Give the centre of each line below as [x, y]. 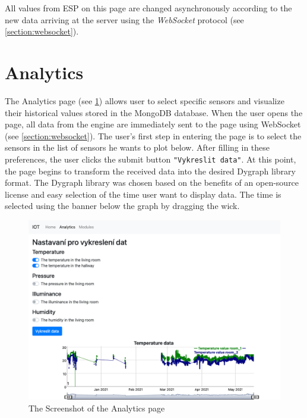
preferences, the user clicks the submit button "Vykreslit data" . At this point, [151, 159]
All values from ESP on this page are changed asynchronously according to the [148, 8]
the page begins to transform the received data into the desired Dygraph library [150, 171]
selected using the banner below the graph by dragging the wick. [122, 206]
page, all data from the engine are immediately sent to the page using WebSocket [153, 124]
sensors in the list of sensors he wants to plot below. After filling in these [137, 147]
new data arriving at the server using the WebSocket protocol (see [124, 19]
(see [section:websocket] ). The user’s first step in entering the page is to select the [153, 135]
